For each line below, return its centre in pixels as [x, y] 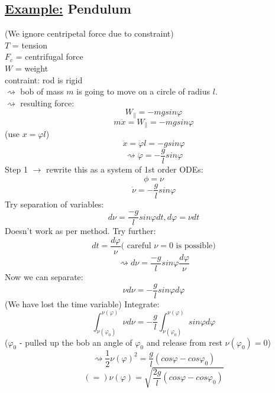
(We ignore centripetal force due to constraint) [89, 33]
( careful [136, 246]
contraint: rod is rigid [44, 79]
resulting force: [47, 103]
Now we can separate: [44, 276]
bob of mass [42, 91]
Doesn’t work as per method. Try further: [80, 231]
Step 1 [16, 169]
